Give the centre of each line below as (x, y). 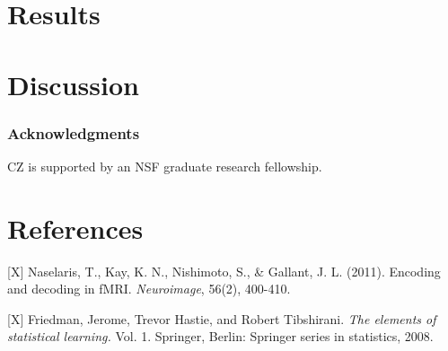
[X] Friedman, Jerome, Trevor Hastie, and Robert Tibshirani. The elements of (222, 318)
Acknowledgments (74, 132)
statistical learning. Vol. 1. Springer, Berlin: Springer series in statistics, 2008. (220, 336)
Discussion (73, 84)
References (75, 228)
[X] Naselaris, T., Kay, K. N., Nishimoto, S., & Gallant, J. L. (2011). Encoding (224, 271)
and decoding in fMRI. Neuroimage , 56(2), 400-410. (149, 289)
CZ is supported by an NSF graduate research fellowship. (165, 166)
